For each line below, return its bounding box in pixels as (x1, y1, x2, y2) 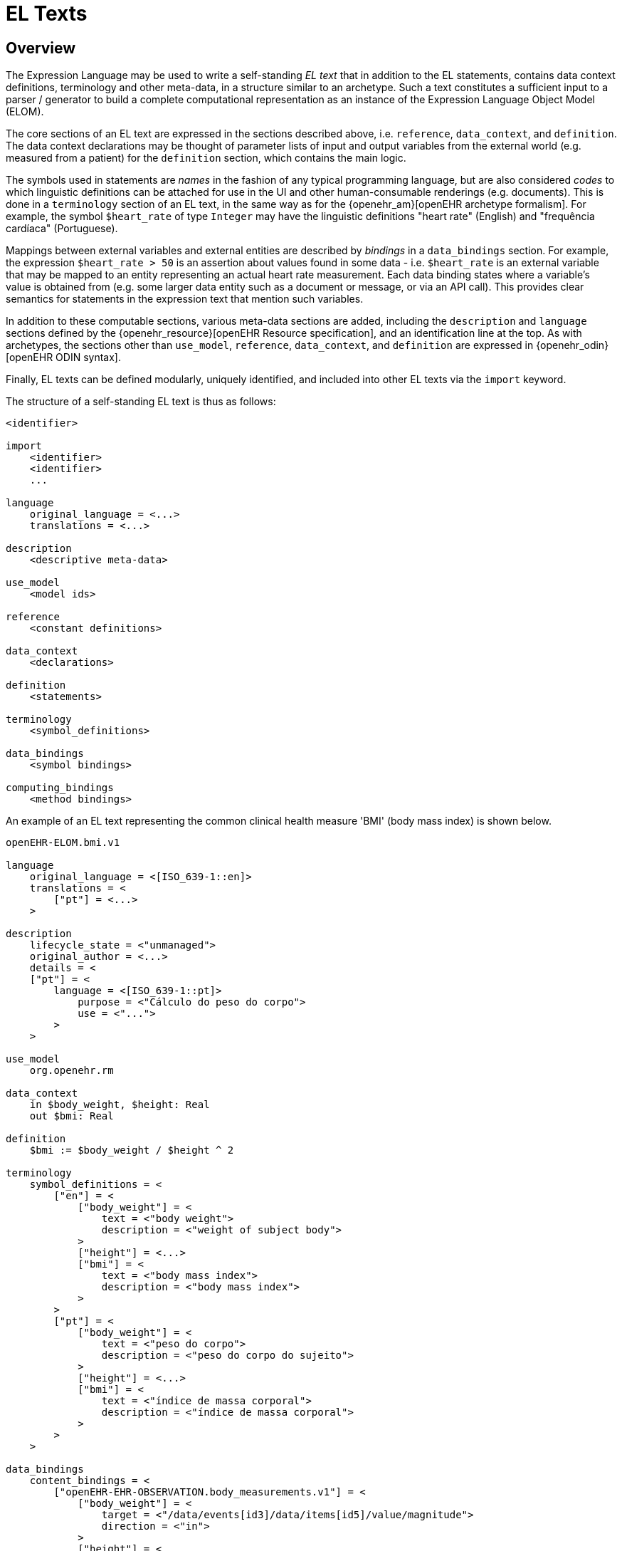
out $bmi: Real (29, 1110, 114, 1122)
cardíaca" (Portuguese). (6, 222, 118, 235)
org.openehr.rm (29, 1065, 114, 1077)
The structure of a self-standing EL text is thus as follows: (6, 395, 276, 408)
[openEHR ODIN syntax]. (6, 351, 121, 364)
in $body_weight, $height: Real (29, 1099, 210, 1111)
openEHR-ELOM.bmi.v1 (6, 837, 120, 849)
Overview (6, 38, 76, 57)
